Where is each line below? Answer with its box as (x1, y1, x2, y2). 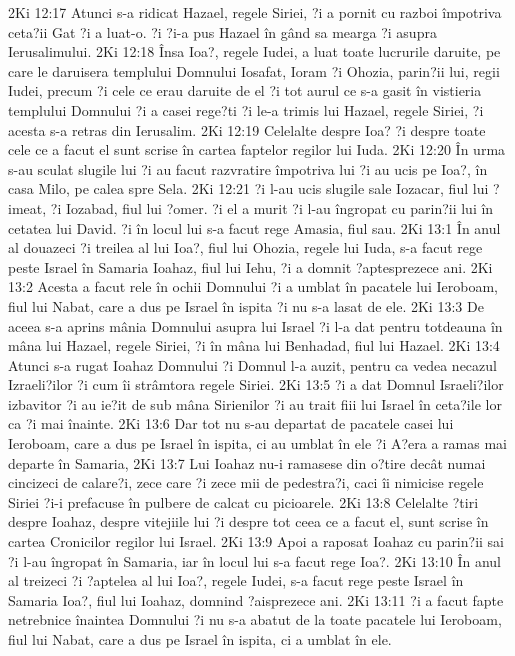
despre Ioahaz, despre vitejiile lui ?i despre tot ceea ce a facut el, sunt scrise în (8, 511, 489, 532)
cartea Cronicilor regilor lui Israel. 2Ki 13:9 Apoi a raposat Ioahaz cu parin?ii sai (8, 531, 505, 552)
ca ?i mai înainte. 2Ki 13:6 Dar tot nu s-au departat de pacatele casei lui (8, 413, 454, 434)
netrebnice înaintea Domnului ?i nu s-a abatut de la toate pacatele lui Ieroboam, (8, 609, 502, 630)
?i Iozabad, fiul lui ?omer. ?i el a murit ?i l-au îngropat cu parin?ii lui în (50, 197, 494, 218)
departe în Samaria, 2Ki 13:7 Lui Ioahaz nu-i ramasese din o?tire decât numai (8, 452, 486, 473)
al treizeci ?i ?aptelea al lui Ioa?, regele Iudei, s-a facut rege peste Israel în (8, 570, 464, 591)
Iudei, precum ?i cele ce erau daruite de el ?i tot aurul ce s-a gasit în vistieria (8, 80, 482, 101)
